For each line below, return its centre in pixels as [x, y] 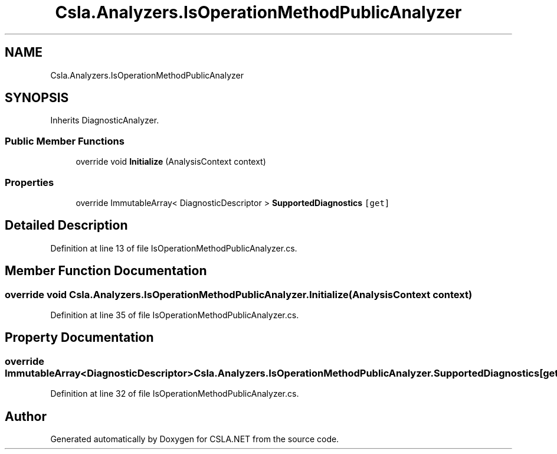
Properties [30, 182]
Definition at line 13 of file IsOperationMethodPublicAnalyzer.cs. [174, 248]
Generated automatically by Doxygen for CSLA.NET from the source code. [195, 439]
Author [26, 416]
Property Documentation [79, 338]
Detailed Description [66, 226]
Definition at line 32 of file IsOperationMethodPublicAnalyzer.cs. [175, 394]
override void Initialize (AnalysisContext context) [171, 162]
